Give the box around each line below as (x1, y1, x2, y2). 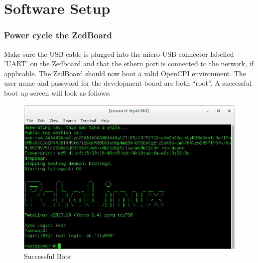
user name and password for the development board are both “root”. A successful (4, 78, 252, 88)
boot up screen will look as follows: (4, 87, 111, 98)
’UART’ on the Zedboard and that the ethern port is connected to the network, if (4, 58, 254, 69)
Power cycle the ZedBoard (4, 29, 113, 41)
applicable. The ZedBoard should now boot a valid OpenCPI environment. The (4, 68, 246, 78)
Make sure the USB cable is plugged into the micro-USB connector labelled (4, 48, 234, 59)
